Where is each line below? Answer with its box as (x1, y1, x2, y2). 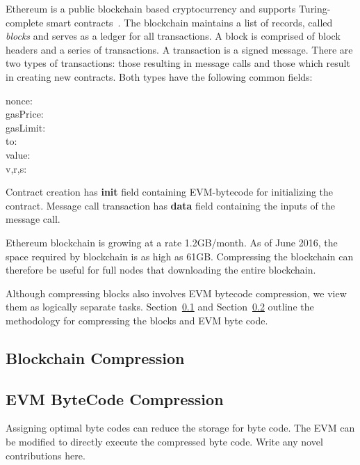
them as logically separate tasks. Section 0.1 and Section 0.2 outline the (6, 299, 314, 314)
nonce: (6, 93, 33, 107)
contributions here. (6, 448, 85, 462)
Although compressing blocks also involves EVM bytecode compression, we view (6, 285, 347, 300)
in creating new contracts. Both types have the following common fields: (6, 69, 313, 84)
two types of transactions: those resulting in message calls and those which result (6, 56, 350, 70)
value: (6, 147, 31, 161)
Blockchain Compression (6, 347, 185, 368)
